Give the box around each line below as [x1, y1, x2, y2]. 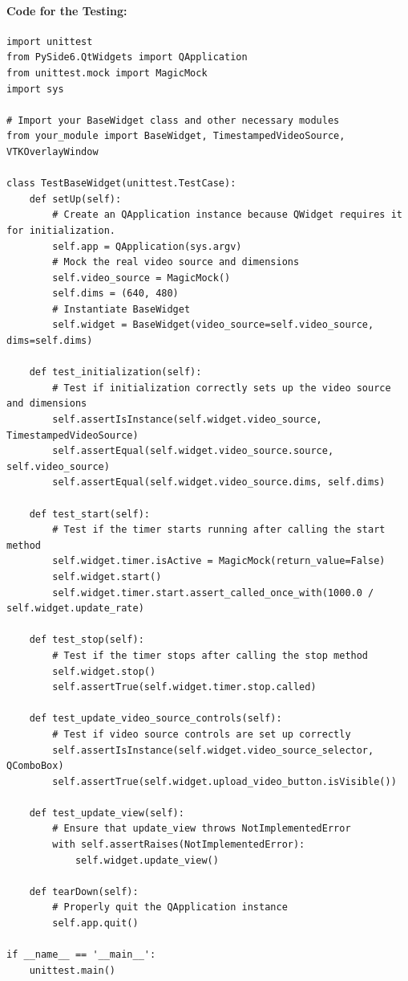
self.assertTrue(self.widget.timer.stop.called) [52, 681, 317, 693]
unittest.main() [29, 964, 116, 976]
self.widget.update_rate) [6, 603, 144, 615]
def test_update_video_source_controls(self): [29, 713, 282, 725]
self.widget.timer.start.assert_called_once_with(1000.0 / [52, 587, 374, 599]
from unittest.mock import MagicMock [6, 67, 208, 79]
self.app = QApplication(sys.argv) [52, 240, 242, 252]
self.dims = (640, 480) [52, 288, 179, 300]
